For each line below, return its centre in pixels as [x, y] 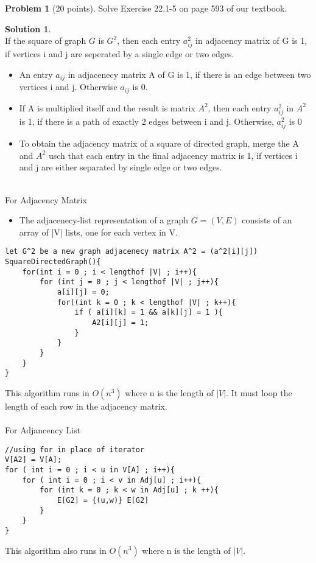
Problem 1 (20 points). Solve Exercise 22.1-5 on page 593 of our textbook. [146, 8]
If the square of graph [46, 40]
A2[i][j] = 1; [121, 322]
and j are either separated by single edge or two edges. [121, 167]
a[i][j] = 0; [83, 292]
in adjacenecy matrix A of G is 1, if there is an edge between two [189, 74]
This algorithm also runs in [56, 550]
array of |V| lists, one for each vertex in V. [98, 232]
